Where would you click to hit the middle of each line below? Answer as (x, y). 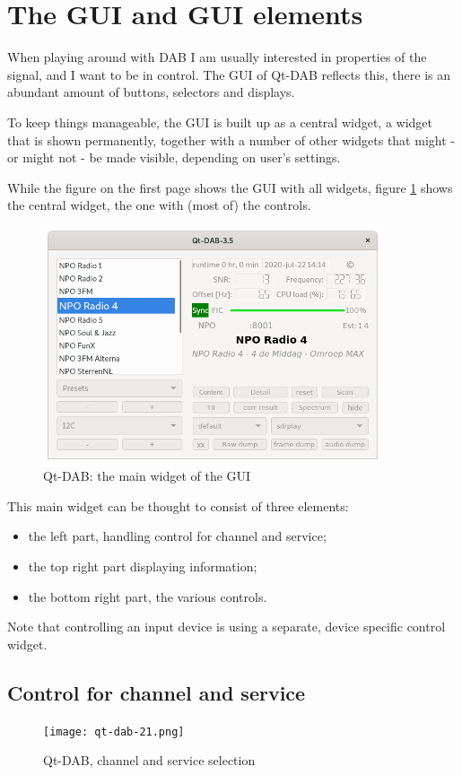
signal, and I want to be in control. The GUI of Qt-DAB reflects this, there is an (229, 74)
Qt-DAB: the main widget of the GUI (147, 476)
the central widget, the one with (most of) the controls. (159, 205)
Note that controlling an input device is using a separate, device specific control (227, 627)
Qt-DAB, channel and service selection (149, 760)
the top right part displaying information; (143, 566)
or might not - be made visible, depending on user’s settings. (174, 157)
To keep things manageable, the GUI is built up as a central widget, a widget (220, 122)
